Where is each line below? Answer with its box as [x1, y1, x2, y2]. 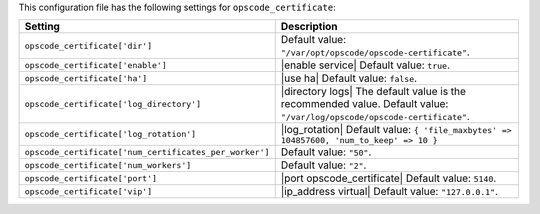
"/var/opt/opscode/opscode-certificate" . [280, 45, 470, 59]
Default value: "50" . [280, 145, 372, 159]
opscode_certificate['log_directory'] [24, 98, 202, 109]
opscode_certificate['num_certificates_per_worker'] [24, 146, 270, 157]
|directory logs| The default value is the [280, 85, 467, 99]
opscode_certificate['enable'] [24, 60, 167, 70]
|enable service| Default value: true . [280, 58, 450, 72]
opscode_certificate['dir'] [24, 40, 153, 51]
